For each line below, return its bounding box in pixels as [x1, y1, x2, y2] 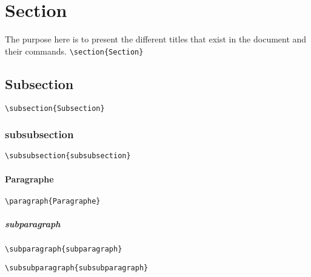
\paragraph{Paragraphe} [5, 196, 101, 205]
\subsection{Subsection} [5, 104, 105, 113]
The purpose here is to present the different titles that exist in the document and [5, 33, 307, 45]
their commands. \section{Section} [5, 44, 144, 57]
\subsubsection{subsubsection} [5, 152, 131, 161]
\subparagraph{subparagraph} [5, 245, 122, 254]
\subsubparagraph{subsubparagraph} [5, 263, 149, 272]
